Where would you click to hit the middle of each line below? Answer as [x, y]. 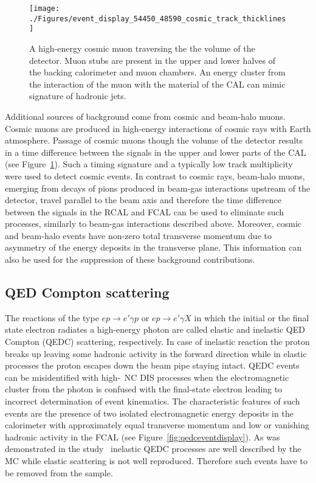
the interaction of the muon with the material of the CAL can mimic [157, 84]
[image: [45, 9]
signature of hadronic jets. [78, 96]
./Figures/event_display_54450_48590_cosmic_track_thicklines [158, 19]
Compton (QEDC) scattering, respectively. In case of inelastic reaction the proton [157, 342]
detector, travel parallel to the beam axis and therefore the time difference [143, 200]
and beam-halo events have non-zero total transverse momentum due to [138, 235]
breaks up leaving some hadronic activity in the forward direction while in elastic [156, 353]
